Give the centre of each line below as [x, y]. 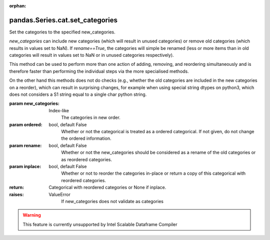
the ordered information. [86, 138]
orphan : [18, 6]
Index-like [59, 110]
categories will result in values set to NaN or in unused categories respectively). [92, 55]
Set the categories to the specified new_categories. [62, 32]
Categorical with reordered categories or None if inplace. [107, 188]
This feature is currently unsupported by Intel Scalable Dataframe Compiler [100, 224]
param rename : [25, 145]
